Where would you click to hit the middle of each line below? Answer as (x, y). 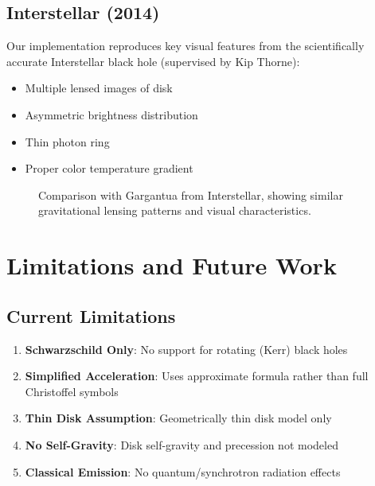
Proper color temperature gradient (109, 168)
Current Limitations (91, 315)
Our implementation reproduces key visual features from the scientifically (186, 46)
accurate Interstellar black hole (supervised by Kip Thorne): (153, 61)
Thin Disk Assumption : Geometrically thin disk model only (178, 418)
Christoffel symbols (72, 391)
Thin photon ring (67, 141)
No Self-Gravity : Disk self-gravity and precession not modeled (182, 444)
